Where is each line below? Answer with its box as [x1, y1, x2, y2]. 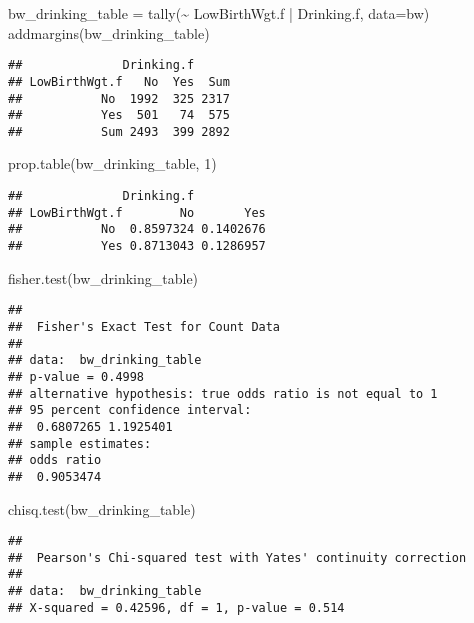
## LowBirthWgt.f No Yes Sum [8, 74, 230, 89]
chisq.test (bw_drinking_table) [8, 498, 196, 519]
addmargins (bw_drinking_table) [8, 22, 210, 43]
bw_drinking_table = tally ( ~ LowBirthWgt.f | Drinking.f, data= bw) [8, 3, 430, 23]
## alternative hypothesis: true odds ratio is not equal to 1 [8, 386, 438, 401]
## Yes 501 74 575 [8, 108, 230, 123]
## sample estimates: [8, 436, 152, 451]
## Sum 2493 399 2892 [8, 124, 230, 139]
